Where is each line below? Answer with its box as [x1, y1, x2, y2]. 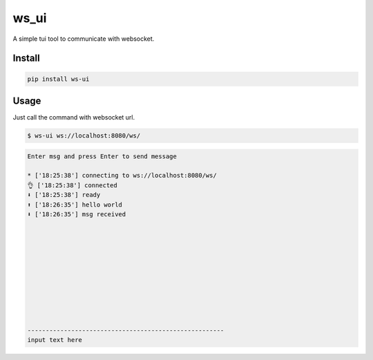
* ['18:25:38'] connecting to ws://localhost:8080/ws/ [27, 171, 217, 180]
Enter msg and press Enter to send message [27, 152, 178, 160]
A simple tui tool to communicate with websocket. [12, 35, 155, 43]
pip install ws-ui [27, 75, 90, 83]
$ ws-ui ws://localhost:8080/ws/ [27, 132, 141, 140]
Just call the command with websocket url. [12, 113, 135, 122]
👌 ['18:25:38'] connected [27, 181, 117, 189]
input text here [27, 336, 83, 344]
